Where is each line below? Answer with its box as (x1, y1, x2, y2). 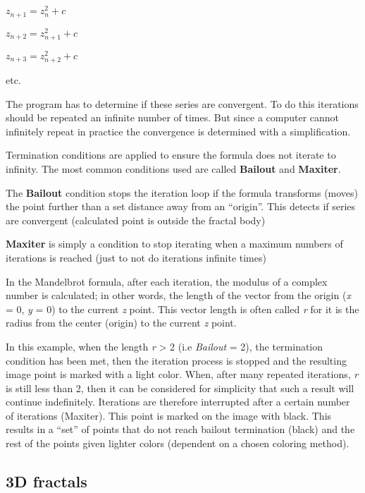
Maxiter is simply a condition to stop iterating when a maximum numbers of (6, 236, 343, 251)
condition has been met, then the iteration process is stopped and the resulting (6, 353, 347, 367)
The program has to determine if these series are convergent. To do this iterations (6, 96, 359, 111)
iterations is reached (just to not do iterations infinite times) (6, 250, 266, 264)
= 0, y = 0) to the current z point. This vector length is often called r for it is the (6, 301, 359, 316)
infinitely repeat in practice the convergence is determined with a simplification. (6, 123, 351, 138)
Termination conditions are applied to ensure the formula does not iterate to (6, 147, 336, 162)
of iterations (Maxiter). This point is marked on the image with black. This (6, 408, 332, 422)
